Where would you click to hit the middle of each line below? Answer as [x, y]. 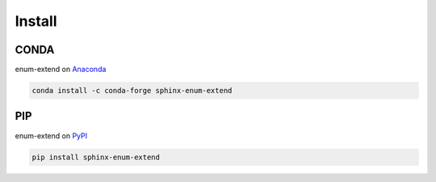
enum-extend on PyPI [51, 135]
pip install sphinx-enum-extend [96, 157]
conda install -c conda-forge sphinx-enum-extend [132, 91]
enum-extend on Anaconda [61, 70]
